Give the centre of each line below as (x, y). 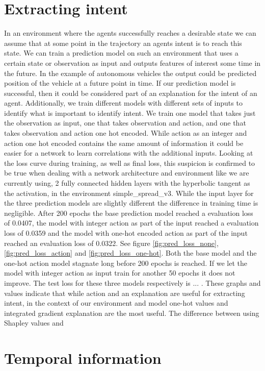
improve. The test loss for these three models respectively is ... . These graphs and (132, 282)
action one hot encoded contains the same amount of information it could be (124, 143)
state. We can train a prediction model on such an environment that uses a (121, 53)
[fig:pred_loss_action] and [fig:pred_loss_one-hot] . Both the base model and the (130, 253)
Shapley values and (34, 323)
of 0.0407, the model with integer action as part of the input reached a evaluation (131, 223)
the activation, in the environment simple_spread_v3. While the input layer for (129, 193)
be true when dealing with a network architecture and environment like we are (127, 173)
